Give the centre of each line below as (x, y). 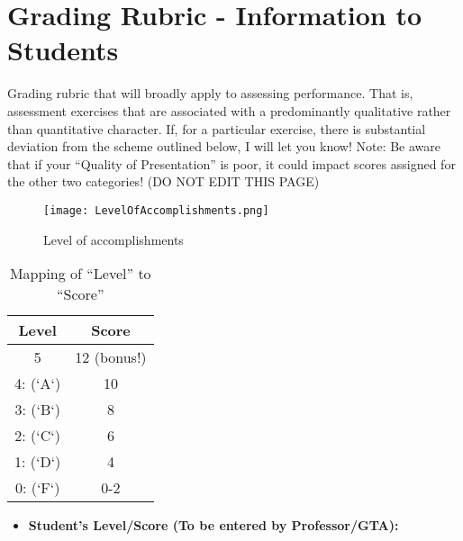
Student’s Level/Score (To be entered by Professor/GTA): (213, 525)
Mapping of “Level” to (80, 274)
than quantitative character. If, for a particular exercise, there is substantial (217, 128)
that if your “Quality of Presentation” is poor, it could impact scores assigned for (231, 163)
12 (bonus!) (111, 357)
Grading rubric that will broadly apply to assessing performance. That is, (210, 93)
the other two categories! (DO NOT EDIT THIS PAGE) (163, 181)
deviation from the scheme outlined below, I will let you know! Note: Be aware (224, 146)
